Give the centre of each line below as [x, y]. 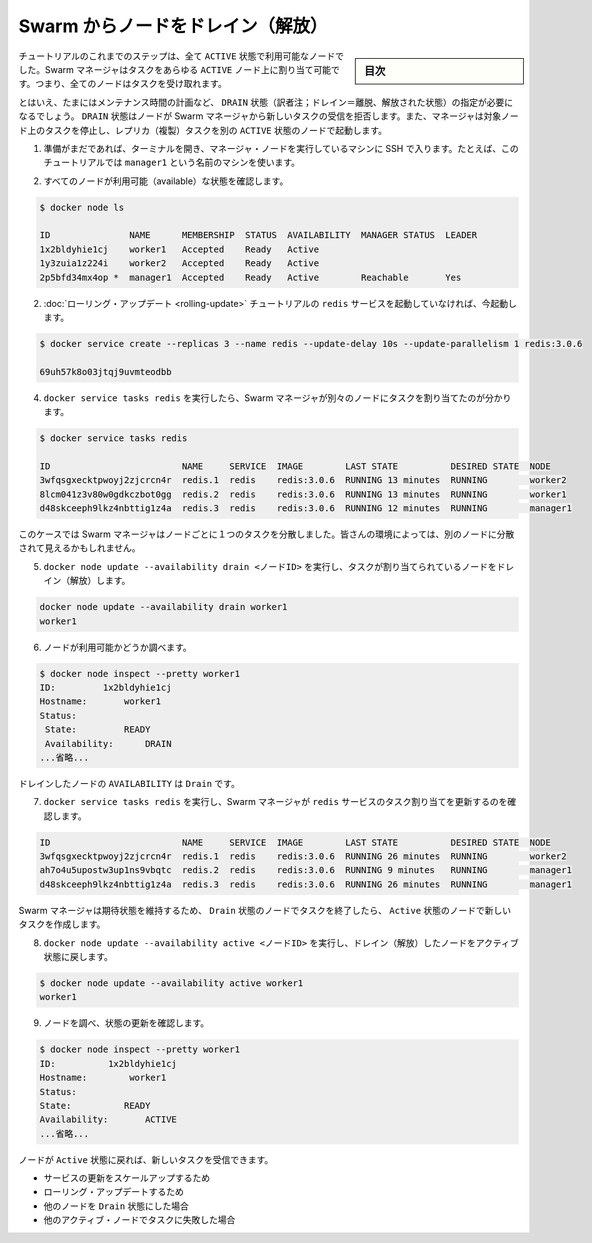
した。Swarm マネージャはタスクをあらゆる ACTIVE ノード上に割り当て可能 [175, 69]
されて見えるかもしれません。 [79, 548]
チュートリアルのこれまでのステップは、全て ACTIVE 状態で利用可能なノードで [181, 56]
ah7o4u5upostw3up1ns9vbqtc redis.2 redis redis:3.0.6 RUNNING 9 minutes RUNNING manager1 [305, 870]
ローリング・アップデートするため [113, 1192]
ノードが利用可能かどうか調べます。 [117, 647]
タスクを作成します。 [62, 924]
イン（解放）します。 [87, 581]
